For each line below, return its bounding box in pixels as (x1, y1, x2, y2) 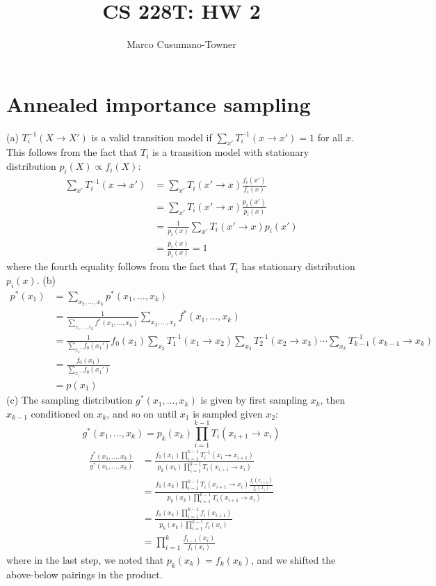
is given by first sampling (200, 393, 307, 407)
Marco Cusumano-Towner (127, 37, 236, 52)
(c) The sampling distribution (6, 393, 133, 407)
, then (320, 393, 346, 407)
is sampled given (193, 406, 263, 420)
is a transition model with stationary (152, 145, 309, 159)
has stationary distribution (241, 259, 355, 274)
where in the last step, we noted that (6, 552, 164, 567)
